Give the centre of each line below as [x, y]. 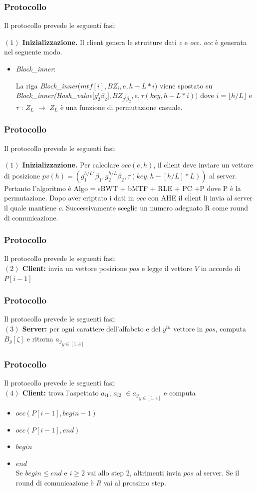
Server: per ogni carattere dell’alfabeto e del [91, 329]
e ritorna [40, 338]
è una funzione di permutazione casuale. [121, 107]
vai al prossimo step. [135, 483]
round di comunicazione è [55, 483]
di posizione [22, 175]
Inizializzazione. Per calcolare [71, 165]
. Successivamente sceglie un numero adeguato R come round [155, 208]
